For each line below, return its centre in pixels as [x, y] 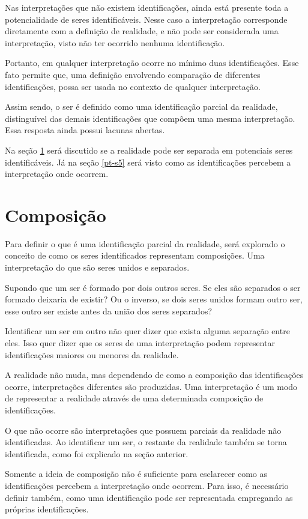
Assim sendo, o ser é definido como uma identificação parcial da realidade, [141, 106]
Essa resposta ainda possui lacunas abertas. [85, 130]
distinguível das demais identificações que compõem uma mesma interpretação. [150, 118]
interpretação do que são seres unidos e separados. [97, 267]
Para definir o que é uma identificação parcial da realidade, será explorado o [145, 243]
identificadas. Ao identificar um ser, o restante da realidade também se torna [146, 442]
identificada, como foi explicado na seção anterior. [97, 453]
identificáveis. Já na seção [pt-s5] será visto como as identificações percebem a [148, 162]
